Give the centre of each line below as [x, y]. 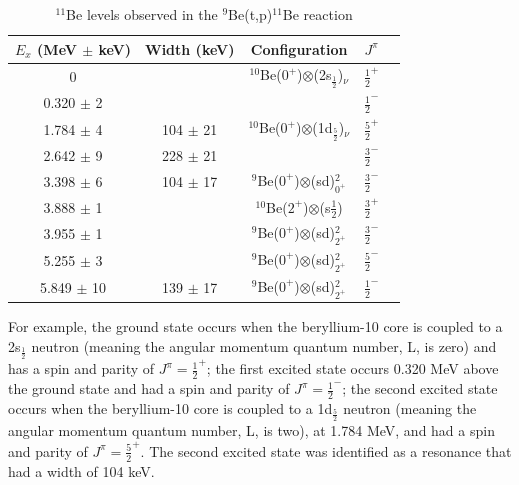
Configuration [299, 48]
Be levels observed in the [142, 14]
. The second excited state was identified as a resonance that [326, 450]
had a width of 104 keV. [81, 470]
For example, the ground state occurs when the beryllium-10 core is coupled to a [255, 326]
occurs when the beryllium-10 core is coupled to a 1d [170, 407]
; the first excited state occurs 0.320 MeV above [352, 368]
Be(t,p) [250, 14]
